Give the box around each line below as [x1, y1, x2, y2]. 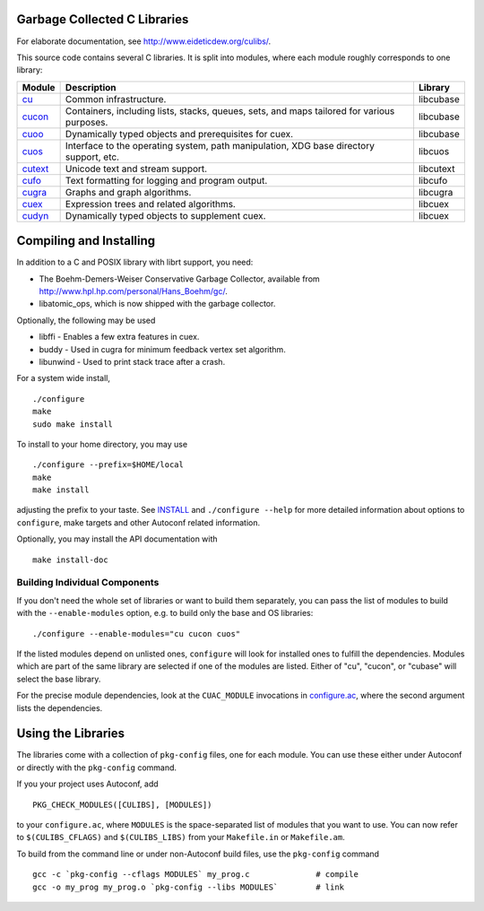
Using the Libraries [16, 726, 125, 742]
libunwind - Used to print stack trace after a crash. [39, 356, 226, 367]
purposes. [65, 116, 108, 128]
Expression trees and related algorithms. [65, 197, 237, 210]
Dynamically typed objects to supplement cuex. [65, 209, 266, 221]
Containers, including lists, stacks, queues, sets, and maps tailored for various [65, 104, 395, 117]
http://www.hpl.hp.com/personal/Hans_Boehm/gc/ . [39, 285, 228, 296]
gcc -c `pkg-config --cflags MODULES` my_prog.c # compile [32, 870, 359, 880]
